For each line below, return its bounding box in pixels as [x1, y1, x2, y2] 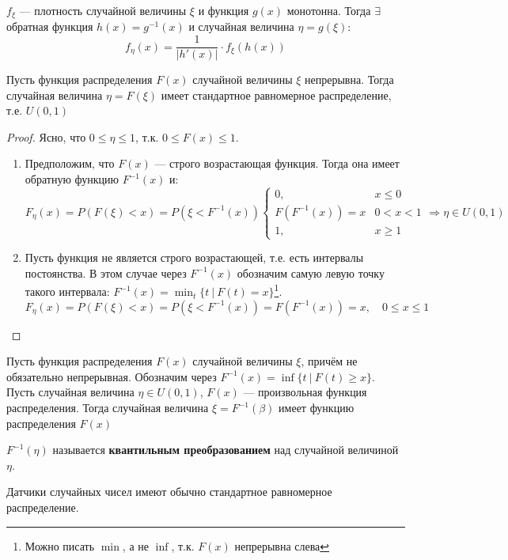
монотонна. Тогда [286, 2, 371, 18]
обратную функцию [25, 171, 119, 187]
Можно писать [25, 537, 95, 554]
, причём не [301, 353, 358, 369]
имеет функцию [279, 399, 354, 416]
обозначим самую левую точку [237, 264, 385, 281]
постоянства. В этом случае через [25, 264, 187, 281]
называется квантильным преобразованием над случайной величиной [52, 441, 399, 458]
